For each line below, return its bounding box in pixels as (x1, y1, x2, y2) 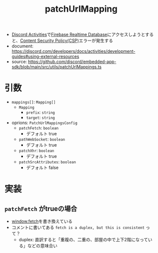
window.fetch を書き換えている (11, 218, 73, 224)
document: (11, 43, 34, 49)
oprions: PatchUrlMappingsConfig (11, 120, 78, 126)
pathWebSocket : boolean (18, 136, 65, 142)
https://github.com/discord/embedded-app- (28, 59, 117, 64)
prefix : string (26, 109, 55, 115)
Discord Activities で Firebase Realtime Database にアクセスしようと (11, 32, 145, 38)
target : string (26, 115, 55, 121)
